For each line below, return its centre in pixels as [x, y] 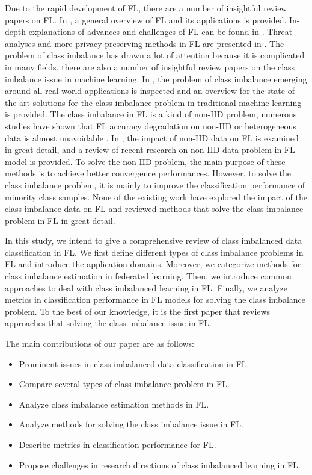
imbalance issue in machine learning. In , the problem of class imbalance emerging [156, 79]
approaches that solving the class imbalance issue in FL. [108, 323]
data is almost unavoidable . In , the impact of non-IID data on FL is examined [152, 138]
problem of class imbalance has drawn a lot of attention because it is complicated [155, 55]
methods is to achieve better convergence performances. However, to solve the [148, 173]
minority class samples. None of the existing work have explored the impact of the [156, 197]
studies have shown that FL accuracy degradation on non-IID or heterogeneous [151, 126]
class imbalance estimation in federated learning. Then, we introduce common [148, 276]
